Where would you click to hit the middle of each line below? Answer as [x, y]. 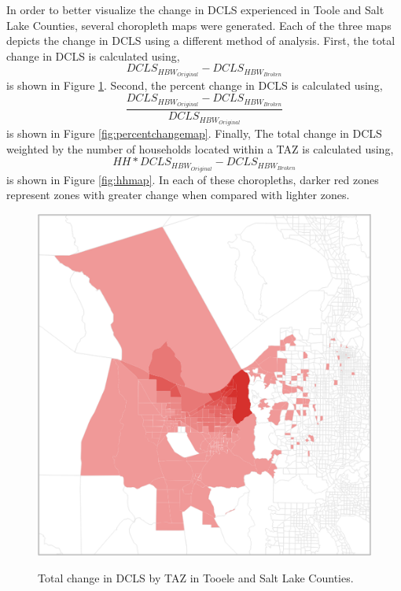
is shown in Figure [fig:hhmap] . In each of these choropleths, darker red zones [193, 179]
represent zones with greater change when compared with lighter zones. [178, 195]
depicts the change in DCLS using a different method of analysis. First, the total [201, 41]
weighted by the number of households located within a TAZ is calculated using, [200, 148]
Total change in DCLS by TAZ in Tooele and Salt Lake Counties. [196, 577]
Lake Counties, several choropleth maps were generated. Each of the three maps [199, 25]
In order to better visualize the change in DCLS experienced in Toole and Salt [195, 9]
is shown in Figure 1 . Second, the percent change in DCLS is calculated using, [195, 85]
